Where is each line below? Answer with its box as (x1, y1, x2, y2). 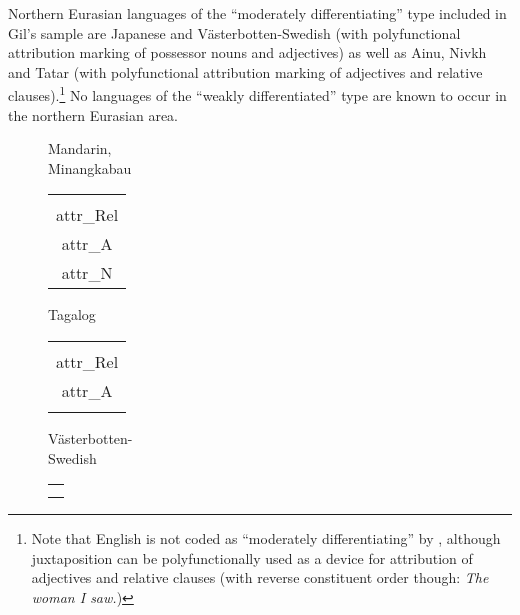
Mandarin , (48, 138, 112, 159)
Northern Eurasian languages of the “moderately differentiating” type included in (8, 3, 507, 23)
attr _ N (61, 261, 113, 285)
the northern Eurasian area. (8, 104, 179, 125)
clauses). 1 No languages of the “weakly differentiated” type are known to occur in (8, 82, 507, 106)
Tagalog (48, 304, 96, 325)
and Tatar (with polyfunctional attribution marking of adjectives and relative (8, 61, 483, 82)
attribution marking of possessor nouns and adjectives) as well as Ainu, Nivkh (8, 42, 487, 63)
